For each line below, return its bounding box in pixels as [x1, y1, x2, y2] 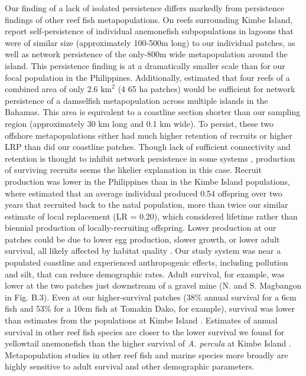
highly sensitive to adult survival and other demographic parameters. [5, 360, 255, 372]
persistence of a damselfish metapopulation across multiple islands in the [5, 94, 268, 106]
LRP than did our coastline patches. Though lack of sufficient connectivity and [5, 140, 291, 153]
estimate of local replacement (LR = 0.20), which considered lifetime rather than [5, 210, 298, 222]
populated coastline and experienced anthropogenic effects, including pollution [5, 256, 288, 269]
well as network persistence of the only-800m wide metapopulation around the [5, 48, 288, 60]
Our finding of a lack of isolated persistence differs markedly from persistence [5, 2, 285, 14]
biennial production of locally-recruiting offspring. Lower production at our [5, 221, 276, 234]
